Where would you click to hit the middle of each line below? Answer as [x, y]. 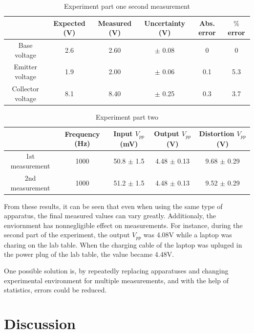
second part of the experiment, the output [67, 235]
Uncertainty [165, 23]
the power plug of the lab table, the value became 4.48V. [89, 254]
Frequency [82, 134]
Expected [69, 23]
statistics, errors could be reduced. [55, 290]
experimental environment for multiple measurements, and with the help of [116, 280]
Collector [25, 88]
